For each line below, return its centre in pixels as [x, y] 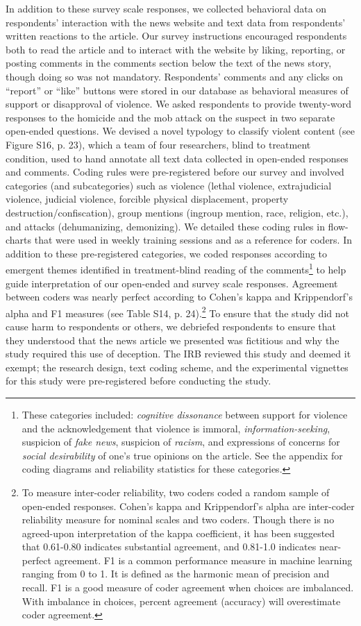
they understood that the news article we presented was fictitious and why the [173, 340]
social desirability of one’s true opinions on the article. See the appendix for [182, 455]
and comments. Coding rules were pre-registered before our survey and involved [175, 172]
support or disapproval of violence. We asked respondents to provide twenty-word [179, 104]
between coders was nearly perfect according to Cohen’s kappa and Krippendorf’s [179, 297]
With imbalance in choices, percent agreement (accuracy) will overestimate [181, 601]
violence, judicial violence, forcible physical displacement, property [147, 199]
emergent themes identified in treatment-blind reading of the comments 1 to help [176, 268]
